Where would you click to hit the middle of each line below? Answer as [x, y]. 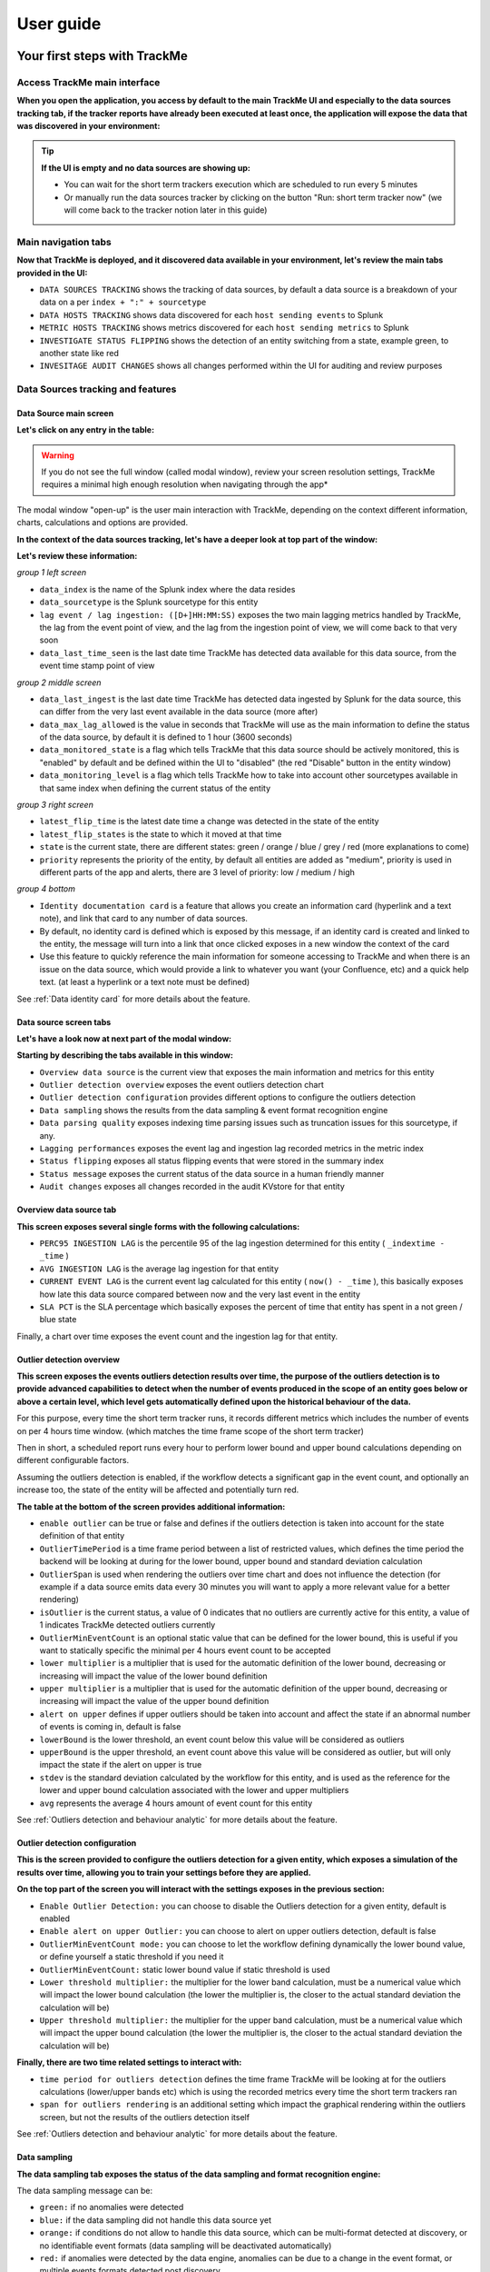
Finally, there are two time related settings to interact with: [129, 2062]
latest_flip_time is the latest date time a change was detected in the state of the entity [210, 822]
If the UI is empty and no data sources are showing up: [146, 167]
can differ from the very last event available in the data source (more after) [179, 712]
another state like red [79, 353]
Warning [58, 455]
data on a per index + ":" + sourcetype [123, 302]
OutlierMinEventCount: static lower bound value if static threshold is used [185, 1969]
